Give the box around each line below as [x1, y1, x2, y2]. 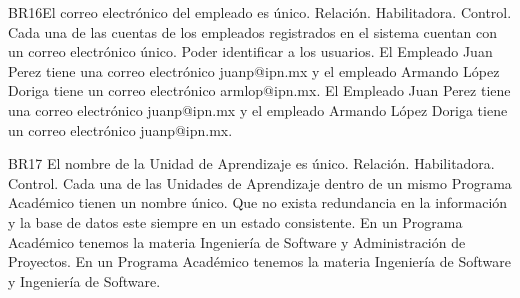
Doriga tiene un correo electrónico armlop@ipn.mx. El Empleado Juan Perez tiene [8, 80, 511, 101]
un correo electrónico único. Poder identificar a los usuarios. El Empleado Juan [8, 41, 493, 62]
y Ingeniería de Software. [8, 270, 161, 291]
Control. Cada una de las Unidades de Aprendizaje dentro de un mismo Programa [8, 172, 512, 193]
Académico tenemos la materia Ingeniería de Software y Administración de [8, 231, 466, 252]
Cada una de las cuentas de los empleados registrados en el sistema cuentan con [8, 21, 498, 42]
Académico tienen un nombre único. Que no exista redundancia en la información [8, 192, 508, 213]
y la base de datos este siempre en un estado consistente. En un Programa [8, 211, 463, 232]
